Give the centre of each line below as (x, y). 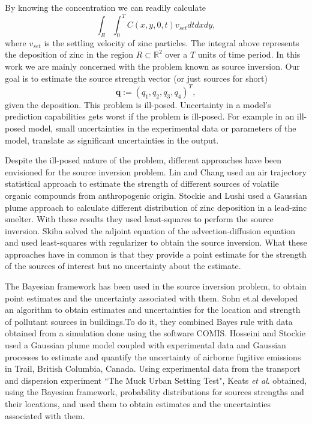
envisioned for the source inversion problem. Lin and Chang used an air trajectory (156, 171)
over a (176, 54)
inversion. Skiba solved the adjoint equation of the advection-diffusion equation (150, 230)
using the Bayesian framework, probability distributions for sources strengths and (154, 392)
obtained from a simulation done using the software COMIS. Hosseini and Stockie (155, 333)
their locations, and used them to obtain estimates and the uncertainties (138, 404)
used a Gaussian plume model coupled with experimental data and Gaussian (145, 345)
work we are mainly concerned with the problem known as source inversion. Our (152, 66)
